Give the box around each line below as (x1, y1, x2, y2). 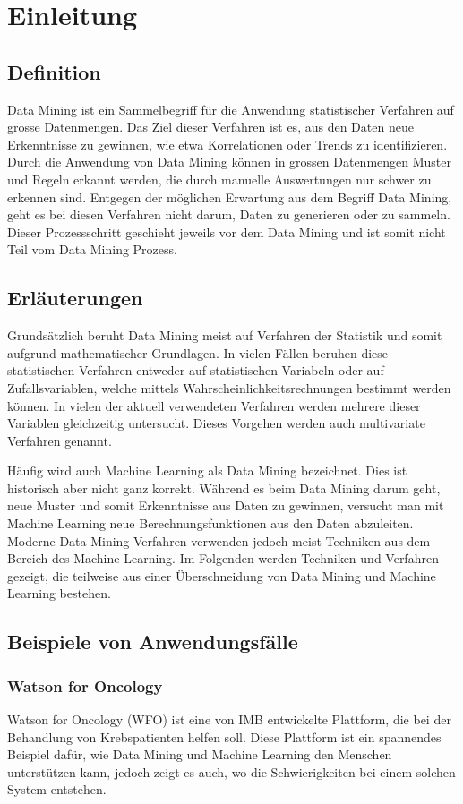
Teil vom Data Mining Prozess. (7, 240, 177, 259)
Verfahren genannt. (7, 431, 112, 449)
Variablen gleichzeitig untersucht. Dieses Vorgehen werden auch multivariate (7, 414, 425, 432)
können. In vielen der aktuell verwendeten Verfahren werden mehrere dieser (7, 396, 421, 415)
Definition (7, 57, 101, 85)
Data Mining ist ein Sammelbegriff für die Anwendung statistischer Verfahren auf (7, 99, 454, 118)
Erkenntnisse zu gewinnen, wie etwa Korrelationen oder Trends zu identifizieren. (7, 134, 448, 153)
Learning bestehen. (7, 584, 111, 603)
